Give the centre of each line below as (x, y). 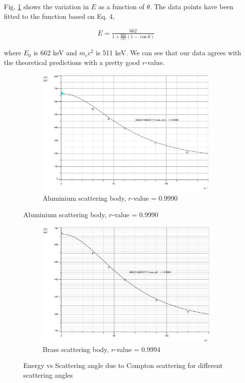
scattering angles (48, 375)
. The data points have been (191, 6)
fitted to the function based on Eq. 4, (59, 16)
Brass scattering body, (76, 349)
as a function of (121, 6)
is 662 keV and (55, 53)
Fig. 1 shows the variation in (47, 6)
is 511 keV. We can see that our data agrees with (169, 53)
